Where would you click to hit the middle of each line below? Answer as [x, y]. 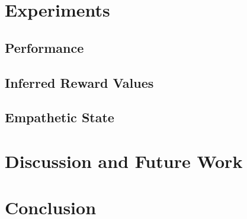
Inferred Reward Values [79, 82]
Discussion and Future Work [124, 161]
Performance [44, 47]
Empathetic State [60, 117]
